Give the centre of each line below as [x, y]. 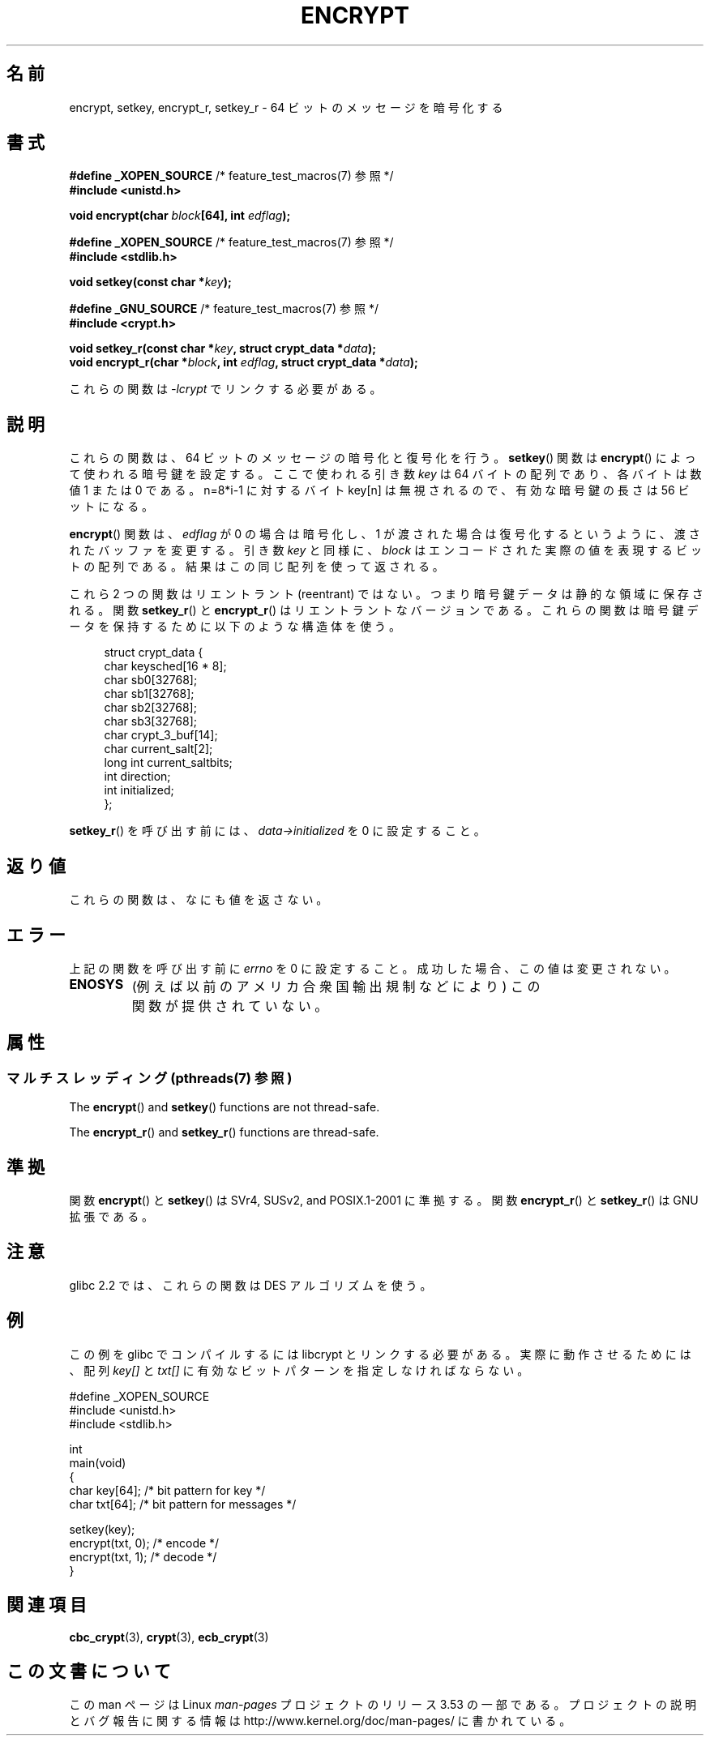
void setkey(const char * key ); [150, 282]
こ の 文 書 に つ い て [89, 1671]
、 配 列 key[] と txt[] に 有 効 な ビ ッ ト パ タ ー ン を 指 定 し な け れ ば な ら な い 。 [299, 1370]
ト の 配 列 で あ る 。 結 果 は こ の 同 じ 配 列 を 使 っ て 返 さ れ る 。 [257, 567]
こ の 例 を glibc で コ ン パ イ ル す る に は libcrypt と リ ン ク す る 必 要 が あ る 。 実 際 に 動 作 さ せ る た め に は [380, 1354]
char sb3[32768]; [151, 721]
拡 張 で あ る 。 [111, 1217]
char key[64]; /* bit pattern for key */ [167, 1490]
